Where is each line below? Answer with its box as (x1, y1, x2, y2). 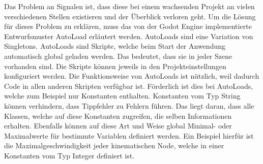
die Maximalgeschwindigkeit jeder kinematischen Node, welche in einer (4, 140, 224, 151)
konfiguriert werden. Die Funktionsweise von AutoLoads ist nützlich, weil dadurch (4, 71, 259, 81)
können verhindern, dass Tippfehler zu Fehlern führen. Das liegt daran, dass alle (4, 100, 254, 111)
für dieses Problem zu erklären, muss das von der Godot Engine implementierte (4, 21, 252, 31)
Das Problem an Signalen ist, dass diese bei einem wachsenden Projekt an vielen (4, 1, 255, 11)
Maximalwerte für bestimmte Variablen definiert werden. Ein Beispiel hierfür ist (4, 130, 254, 141)
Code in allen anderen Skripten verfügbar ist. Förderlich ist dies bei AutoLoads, (4, 80, 253, 91)
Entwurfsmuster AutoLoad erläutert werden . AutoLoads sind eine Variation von (4, 30, 253, 41)
